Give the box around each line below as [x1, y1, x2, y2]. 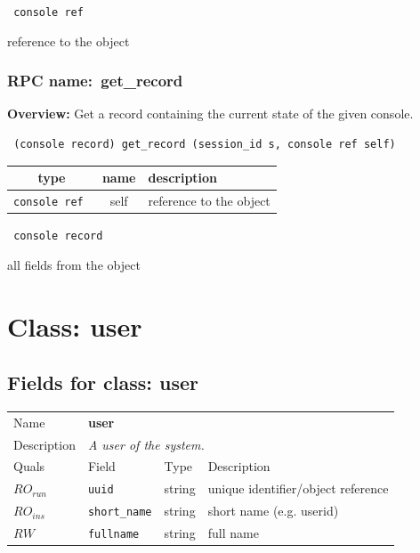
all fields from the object [7, 255, 141, 273]
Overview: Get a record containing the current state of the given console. [7, 104, 414, 123]
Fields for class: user [7, 369, 199, 396]
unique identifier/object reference [207, 479, 389, 498]
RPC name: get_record [7, 69, 183, 92]
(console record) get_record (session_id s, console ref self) [13, 138, 396, 151]
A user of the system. [87, 435, 205, 453]
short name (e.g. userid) [207, 501, 339, 520]
